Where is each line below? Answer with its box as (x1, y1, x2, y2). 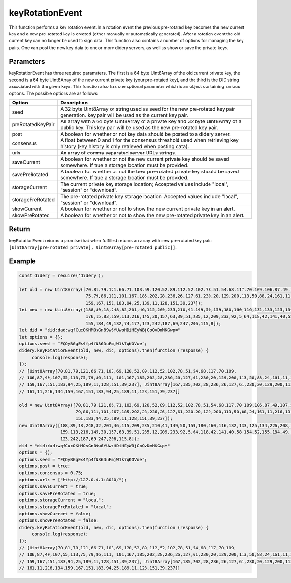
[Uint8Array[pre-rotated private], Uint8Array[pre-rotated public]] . (9, 244, 177, 250)
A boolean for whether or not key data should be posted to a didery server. (60, 131, 231, 137)
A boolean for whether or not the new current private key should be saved (60, 156, 229, 163)
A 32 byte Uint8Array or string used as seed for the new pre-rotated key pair (60, 106, 235, 113)
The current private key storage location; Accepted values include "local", (60, 181, 229, 188)
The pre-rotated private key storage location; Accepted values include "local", (60, 193, 239, 200)
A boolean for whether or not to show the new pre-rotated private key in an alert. (60, 212, 245, 219)
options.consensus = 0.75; (19, 470, 83, 476)
